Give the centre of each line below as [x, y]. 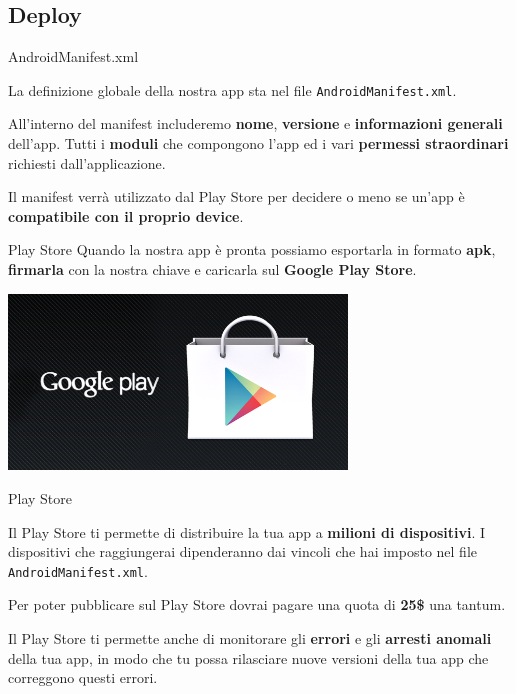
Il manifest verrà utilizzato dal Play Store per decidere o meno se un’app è [236, 196]
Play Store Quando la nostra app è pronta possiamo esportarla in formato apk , [252, 249]
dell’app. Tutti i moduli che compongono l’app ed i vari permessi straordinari [258, 143]
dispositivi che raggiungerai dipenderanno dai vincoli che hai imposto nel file [243, 551]
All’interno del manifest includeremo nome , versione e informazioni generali [255, 123]
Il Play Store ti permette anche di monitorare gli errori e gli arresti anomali [250, 638]
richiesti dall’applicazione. [87, 162]
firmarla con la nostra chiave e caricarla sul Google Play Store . [212, 269]
